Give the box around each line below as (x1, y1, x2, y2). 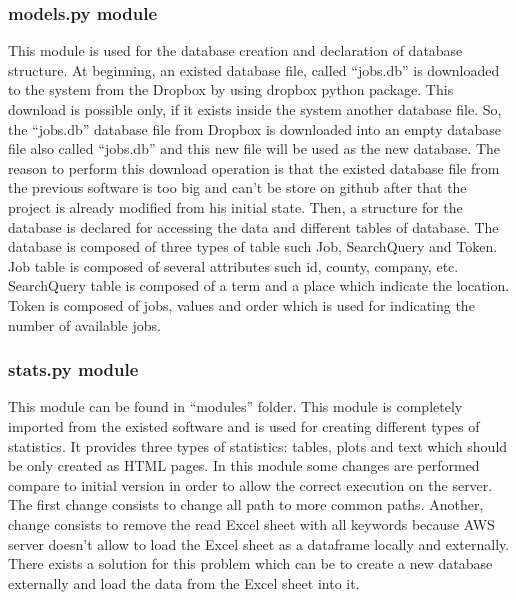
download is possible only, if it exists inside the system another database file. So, (8, 99, 502, 119)
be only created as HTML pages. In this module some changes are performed (8, 455, 480, 476)
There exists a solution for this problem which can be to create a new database (8, 553, 493, 574)
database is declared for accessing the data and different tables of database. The (8, 216, 499, 237)
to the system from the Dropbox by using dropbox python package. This (8, 79, 454, 100)
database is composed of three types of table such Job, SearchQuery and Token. (8, 236, 498, 257)
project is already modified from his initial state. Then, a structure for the (8, 196, 463, 217)
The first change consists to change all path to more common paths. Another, (8, 494, 484, 515)
